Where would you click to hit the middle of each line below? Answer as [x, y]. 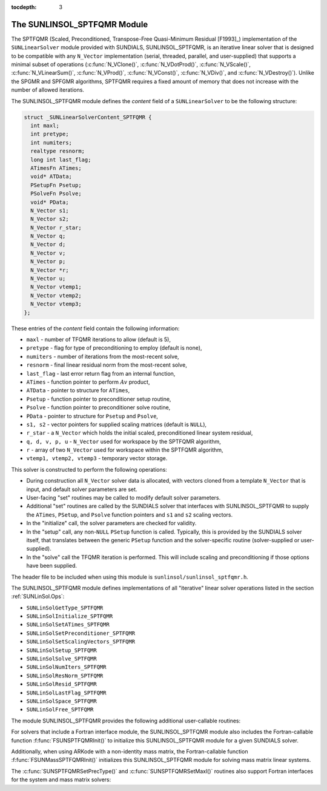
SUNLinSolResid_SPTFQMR [61, 684]
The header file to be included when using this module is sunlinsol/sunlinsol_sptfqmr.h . [130, 577]
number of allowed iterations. [48, 90]
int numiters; [51, 142]
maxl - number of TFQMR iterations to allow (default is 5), [99, 339]
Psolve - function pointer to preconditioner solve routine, [98, 407]
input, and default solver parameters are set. [82, 489]
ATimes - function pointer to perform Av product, [88, 382]
